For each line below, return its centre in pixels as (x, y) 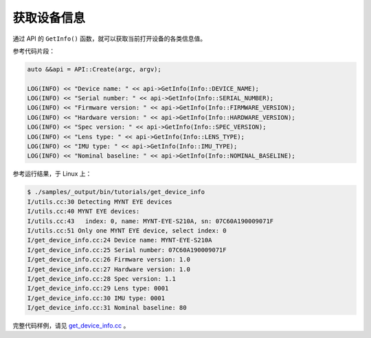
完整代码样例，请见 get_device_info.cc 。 (71, 326)
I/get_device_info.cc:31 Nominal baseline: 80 (107, 308)
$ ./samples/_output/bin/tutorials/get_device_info (116, 192)
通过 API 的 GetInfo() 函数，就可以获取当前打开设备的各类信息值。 (109, 39)
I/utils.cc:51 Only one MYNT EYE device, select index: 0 (127, 230)
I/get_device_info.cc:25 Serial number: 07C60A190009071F (127, 250)
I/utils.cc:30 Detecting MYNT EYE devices (100, 202)
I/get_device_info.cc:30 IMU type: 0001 (96, 298)
